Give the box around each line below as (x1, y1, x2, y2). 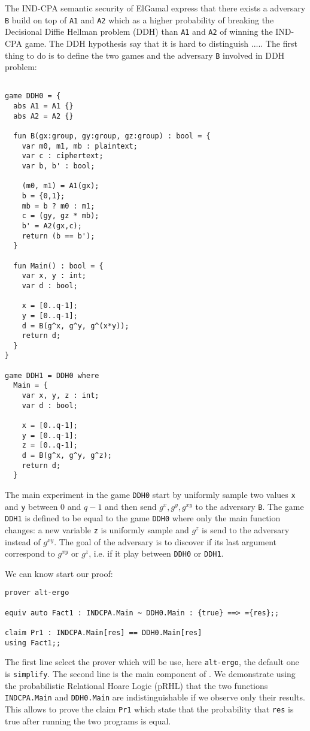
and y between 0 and (5, 500, 81, 512)
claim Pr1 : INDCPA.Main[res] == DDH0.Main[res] (5, 629, 202, 638)
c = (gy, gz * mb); (22, 212, 99, 220)
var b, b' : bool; (22, 162, 95, 170)
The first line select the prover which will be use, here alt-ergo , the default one (5, 656, 299, 668)
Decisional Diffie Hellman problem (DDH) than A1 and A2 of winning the (5, 25, 273, 38)
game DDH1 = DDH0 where (5, 371, 99, 380)
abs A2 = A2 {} (13, 111, 74, 120)
